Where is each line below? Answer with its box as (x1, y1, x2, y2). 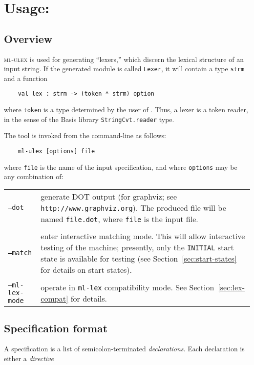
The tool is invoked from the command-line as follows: (4, 130, 166, 141)
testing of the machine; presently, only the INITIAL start (41, 241, 234, 253)
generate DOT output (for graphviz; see (41, 190, 177, 202)
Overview (4, 31, 53, 46)
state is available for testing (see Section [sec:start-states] (41, 252, 237, 264)
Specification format (4, 321, 108, 336)
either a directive (4, 353, 54, 363)
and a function (4, 73, 48, 83)
